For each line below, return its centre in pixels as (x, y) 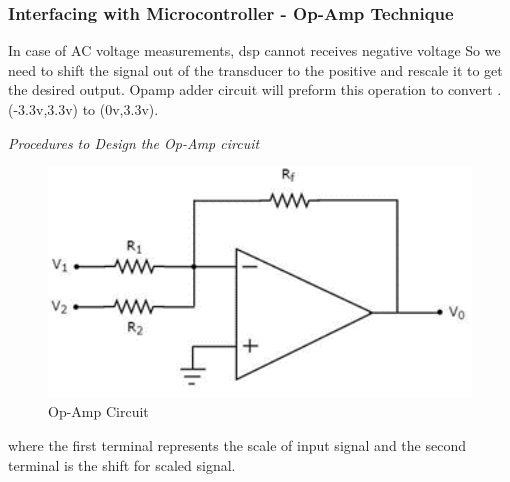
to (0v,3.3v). (120, 109)
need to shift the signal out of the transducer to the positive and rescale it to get (255, 69)
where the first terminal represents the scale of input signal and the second (237, 445)
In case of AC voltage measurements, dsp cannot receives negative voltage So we (254, 50)
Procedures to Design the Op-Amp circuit (134, 142)
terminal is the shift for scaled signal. (122, 464)
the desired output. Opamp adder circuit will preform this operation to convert (250, 89)
